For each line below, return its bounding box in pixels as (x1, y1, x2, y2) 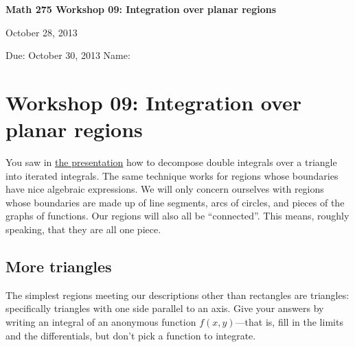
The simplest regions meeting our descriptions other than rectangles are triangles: (5, 287, 350, 302)
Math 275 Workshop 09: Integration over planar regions (5, 2, 277, 16)
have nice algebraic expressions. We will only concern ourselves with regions (5, 182, 324, 196)
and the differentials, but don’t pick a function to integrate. (5, 328, 256, 342)
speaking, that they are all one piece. (5, 222, 161, 237)
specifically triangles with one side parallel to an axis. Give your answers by (5, 301, 324, 315)
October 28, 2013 (5, 25, 78, 39)
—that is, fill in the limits (235, 315, 343, 329)
